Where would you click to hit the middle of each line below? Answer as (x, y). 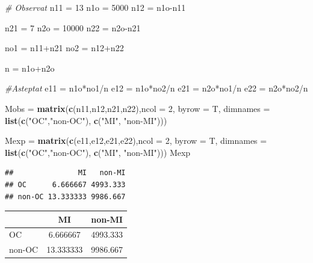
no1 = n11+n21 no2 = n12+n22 (64, 48)
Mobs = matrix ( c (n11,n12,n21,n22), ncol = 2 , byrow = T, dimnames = (138, 108)
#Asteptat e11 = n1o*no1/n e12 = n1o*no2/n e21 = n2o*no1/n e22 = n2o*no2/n (156, 88)
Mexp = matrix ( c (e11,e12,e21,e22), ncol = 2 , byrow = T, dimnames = (136, 141)
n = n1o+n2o (30, 68)
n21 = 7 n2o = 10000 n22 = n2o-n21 (73, 27)
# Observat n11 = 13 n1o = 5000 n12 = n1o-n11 (95, 7)
